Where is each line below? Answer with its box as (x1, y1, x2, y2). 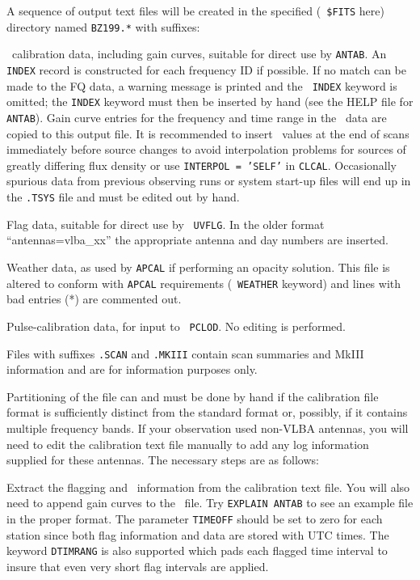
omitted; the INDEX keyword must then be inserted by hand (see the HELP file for (6, 93, 414, 110)
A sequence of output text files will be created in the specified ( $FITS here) (6, 2, 384, 19)
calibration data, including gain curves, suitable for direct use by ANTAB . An (11, 45, 387, 62)
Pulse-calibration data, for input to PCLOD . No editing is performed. (6, 317, 346, 334)
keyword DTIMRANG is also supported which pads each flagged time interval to (6, 542, 388, 559)
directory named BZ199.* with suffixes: (6, 18, 200, 35)
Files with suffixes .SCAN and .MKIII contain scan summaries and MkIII (6, 345, 364, 362)
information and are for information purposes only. (6, 361, 258, 378)
